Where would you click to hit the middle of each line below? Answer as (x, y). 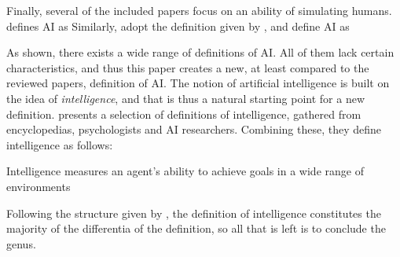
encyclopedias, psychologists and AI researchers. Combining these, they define (194, 129)
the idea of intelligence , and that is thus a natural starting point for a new (186, 98)
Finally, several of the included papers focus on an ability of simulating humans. (199, 10)
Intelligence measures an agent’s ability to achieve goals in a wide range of (185, 171)
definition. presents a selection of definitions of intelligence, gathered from (184, 114)
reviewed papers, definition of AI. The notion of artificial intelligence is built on (198, 83)
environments (39, 186)
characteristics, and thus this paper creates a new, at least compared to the (188, 67)
